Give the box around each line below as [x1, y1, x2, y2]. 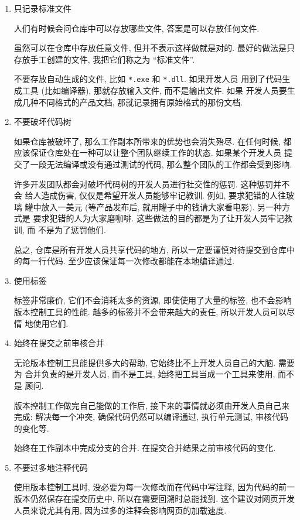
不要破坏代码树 [13, 115, 71, 128]
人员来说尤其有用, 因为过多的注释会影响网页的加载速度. [13, 504, 227, 516]
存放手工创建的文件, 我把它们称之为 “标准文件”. [13, 53, 195, 65]
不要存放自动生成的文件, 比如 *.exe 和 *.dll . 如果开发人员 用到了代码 [13, 73, 282, 85]
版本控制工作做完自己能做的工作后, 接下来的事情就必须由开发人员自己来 [13, 399, 290, 411]
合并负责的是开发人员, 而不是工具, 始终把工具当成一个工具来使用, [25, 368, 275, 380]
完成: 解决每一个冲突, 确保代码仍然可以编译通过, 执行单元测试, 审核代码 [13, 410, 289, 423]
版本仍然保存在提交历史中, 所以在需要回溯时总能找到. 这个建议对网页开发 [13, 492, 295, 505]
